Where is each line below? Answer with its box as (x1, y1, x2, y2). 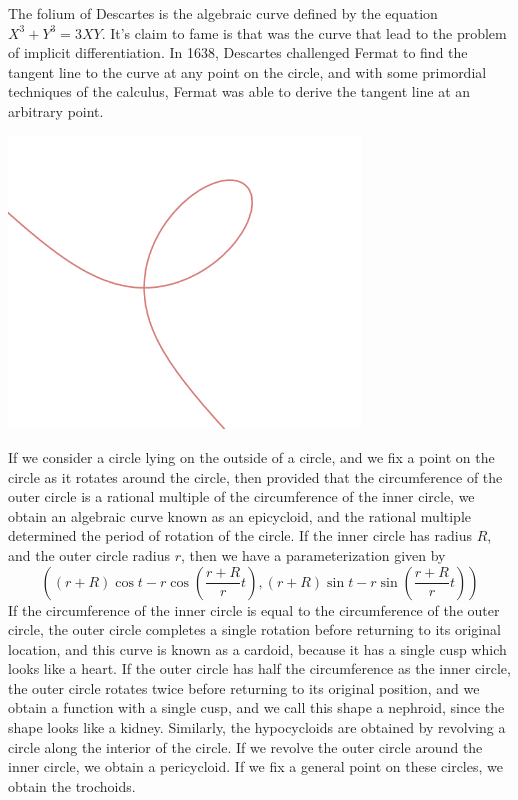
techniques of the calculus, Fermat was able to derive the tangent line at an (8, 81, 471, 102)
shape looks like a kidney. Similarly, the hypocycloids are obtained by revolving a (8, 717, 506, 738)
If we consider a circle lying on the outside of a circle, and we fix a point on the (8, 446, 495, 467)
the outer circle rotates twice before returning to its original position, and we (8, 677, 480, 698)
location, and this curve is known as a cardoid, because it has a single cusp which (8, 638, 507, 659)
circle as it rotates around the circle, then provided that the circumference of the (8, 466, 503, 487)
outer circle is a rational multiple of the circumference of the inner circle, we (8, 486, 475, 507)
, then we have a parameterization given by (180, 544, 446, 565)
